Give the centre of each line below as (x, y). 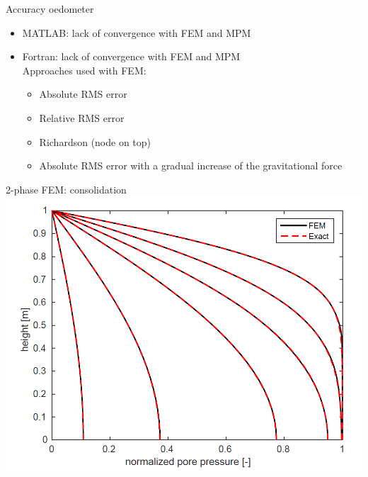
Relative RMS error (82, 117)
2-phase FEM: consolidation (66, 189)
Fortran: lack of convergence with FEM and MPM (131, 56)
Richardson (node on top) (95, 141)
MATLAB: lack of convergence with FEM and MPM (137, 32)
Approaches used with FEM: (84, 70)
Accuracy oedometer (50, 9)
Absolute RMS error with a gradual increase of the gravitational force (191, 165)
